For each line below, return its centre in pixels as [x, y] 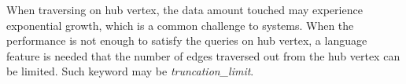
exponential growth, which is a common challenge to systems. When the [180, 25]
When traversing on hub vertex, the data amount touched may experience [185, 9]
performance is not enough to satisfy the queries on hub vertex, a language [187, 40]
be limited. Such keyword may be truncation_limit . [130, 71]
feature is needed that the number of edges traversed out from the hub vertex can [203, 55]
